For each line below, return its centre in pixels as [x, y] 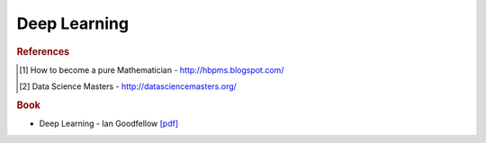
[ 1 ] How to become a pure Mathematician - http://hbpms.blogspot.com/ [152, 70]
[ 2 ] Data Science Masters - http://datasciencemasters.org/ [128, 86]
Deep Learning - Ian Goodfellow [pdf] [109, 124]
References [43, 51]
